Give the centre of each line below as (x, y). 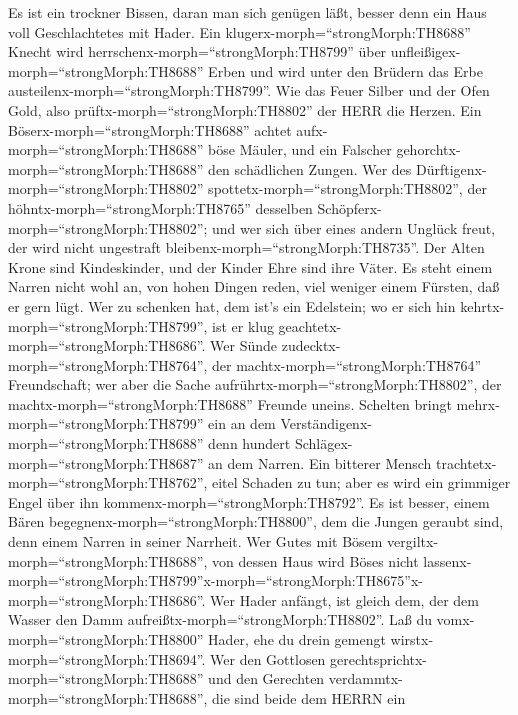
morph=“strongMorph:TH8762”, (108, 482)
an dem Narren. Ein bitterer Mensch (320, 462)
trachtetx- (466, 462)
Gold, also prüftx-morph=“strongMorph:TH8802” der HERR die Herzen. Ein (245, 109)
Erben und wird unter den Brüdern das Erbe (345, 70)
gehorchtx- (428, 149)
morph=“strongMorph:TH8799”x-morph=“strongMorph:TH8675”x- (216, 580)
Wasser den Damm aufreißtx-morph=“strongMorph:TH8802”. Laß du (220, 619)
